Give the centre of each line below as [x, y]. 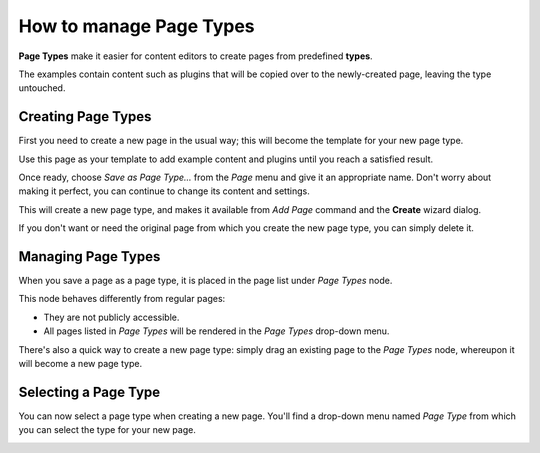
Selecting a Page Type [89, 391]
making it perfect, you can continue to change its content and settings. [164, 191]
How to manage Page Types [136, 26]
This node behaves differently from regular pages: [122, 299]
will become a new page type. [80, 364]
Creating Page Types [85, 116]
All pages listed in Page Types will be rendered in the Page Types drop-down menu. [216, 331]
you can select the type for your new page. [107, 430]
